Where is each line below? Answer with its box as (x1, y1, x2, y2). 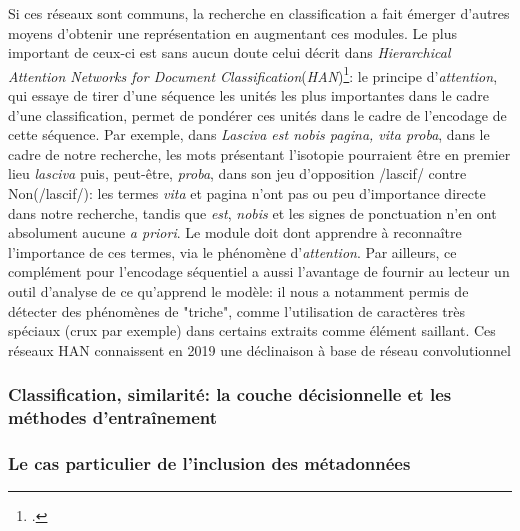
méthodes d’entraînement (8, 405, 218, 430)
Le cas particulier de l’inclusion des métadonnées (8, 451, 411, 476)
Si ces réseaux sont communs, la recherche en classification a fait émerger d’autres (8, 3, 510, 23)
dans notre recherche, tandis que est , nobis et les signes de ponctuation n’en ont (8, 202, 497, 223)
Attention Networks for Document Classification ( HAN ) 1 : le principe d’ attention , (8, 62, 498, 86)
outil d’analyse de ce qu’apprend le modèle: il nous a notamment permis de (8, 280, 469, 301)
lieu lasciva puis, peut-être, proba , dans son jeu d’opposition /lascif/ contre (8, 163, 467, 184)
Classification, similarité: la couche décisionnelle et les (8, 382, 452, 407)
